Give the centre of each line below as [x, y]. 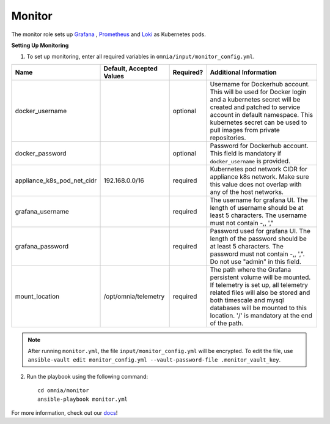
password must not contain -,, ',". [257, 254]
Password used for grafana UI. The [260, 231]
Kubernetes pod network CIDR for [259, 169]
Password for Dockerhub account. [259, 146]
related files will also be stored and [260, 292]
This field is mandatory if [246, 153]
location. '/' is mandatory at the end [261, 315]
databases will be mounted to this [258, 308]
